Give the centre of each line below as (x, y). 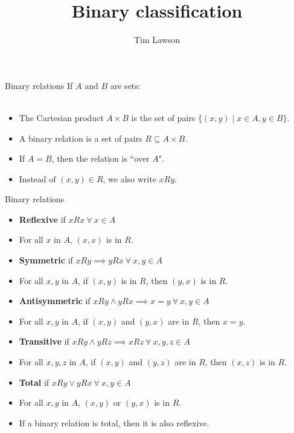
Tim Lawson (157, 40)
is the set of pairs (163, 117)
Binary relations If (39, 85)
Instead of (37, 178)
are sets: (125, 85)
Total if (34, 382)
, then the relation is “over (101, 158)
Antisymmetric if (55, 301)
